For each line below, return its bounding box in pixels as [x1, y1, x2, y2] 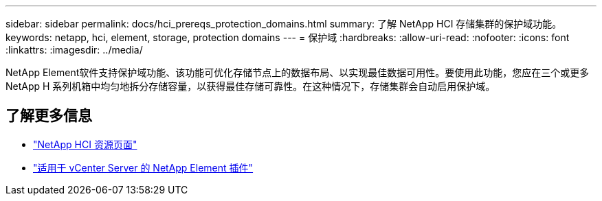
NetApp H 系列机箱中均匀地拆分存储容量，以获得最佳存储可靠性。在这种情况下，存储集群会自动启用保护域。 [5, 80, 495, 92]
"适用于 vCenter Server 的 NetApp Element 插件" [33, 161, 254, 174]
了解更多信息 [5, 107, 92, 125]
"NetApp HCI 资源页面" [33, 138, 137, 150]
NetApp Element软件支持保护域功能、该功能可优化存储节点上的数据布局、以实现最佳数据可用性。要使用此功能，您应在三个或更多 [5, 67, 590, 78]
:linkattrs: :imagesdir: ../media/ [5, 44, 143, 56]
